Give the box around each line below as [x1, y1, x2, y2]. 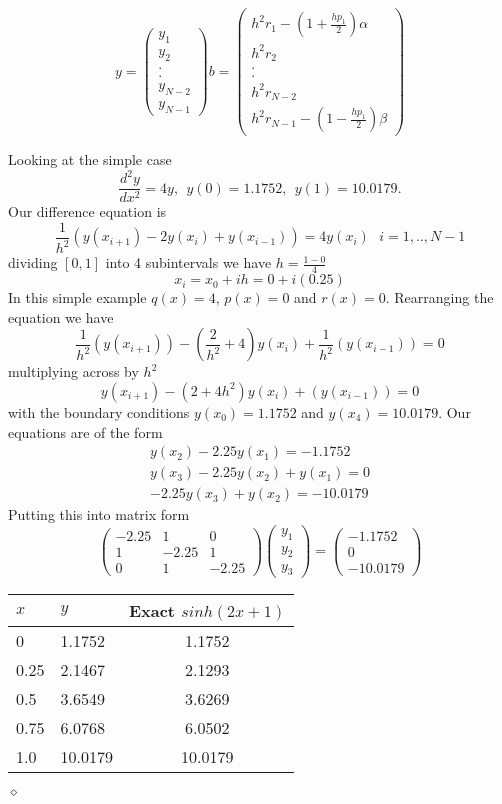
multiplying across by [8, 361, 139, 382]
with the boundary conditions [8, 401, 190, 422]
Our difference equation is [8, 201, 167, 222]
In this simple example [8, 287, 147, 308]
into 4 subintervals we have [105, 252, 272, 273]
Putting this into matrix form [8, 504, 190, 525]
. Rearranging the [385, 287, 494, 308]
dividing [8, 252, 58, 273]
